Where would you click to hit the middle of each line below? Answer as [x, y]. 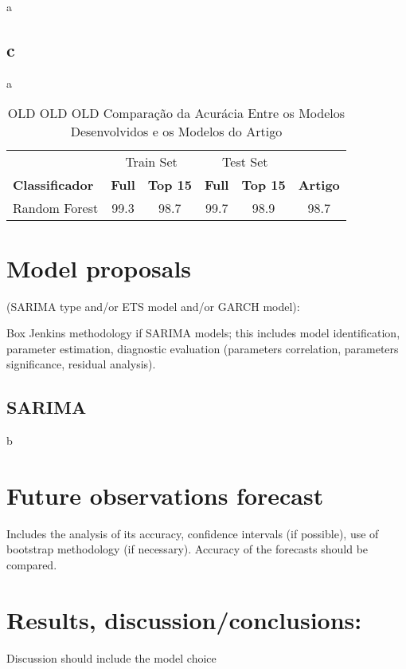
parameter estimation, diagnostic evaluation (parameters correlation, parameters [203, 348]
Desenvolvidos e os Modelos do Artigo [176, 132]
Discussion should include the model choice [111, 657]
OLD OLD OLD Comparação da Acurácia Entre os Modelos [176, 113]
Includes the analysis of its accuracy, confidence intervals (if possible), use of [193, 533]
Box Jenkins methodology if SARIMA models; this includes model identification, [203, 333]
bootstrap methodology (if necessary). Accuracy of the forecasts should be [187, 549]
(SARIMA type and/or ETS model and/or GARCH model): [153, 306]
